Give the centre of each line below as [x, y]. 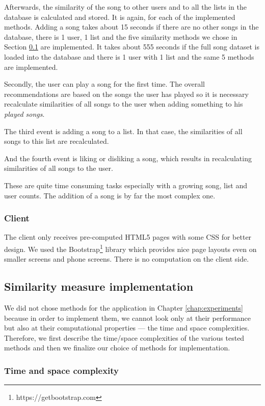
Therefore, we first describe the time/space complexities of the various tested [124, 337]
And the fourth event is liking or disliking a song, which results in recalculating [128, 158]
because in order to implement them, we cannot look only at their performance [128, 318]
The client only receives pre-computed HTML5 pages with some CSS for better [128, 237]
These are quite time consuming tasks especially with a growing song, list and [126, 185]
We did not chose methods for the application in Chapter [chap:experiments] [124, 307]
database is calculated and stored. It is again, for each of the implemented [120, 17]
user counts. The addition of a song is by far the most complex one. [110, 195]
